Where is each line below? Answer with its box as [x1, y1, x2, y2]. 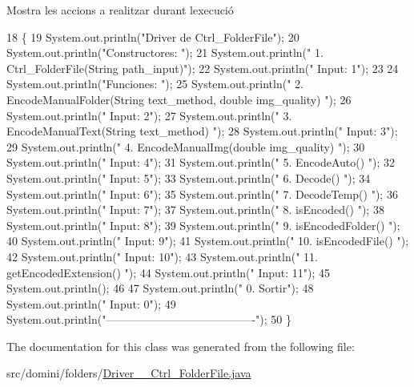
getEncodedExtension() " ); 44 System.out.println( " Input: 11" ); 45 [6, 264, 331, 280]
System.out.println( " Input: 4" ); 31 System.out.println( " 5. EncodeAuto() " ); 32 [6, 154, 396, 171]
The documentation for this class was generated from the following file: [6, 337, 355, 354]
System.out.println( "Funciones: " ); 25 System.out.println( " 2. [6, 75, 303, 92]
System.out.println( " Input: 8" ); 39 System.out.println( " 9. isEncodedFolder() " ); [6, 216, 400, 233]
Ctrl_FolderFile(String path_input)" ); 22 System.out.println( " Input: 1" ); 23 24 [6, 59, 399, 76]
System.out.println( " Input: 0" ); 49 [6, 295, 176, 312]
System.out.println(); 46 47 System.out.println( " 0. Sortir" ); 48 [6, 280, 314, 296]
